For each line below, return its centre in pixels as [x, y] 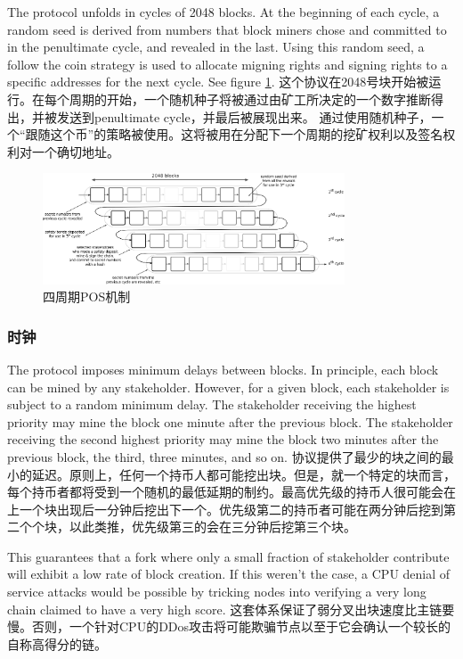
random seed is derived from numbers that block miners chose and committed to [227, 29]
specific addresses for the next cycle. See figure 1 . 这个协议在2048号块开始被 [218, 82]
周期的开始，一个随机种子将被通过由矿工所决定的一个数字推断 [250, 99]
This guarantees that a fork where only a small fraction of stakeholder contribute [228, 556]
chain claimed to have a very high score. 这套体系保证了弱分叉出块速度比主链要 [231, 609]
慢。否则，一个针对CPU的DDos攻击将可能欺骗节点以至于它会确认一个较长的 [229, 626]
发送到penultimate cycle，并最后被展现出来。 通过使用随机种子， [244, 116]
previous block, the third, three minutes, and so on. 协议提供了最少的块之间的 [224, 456]
